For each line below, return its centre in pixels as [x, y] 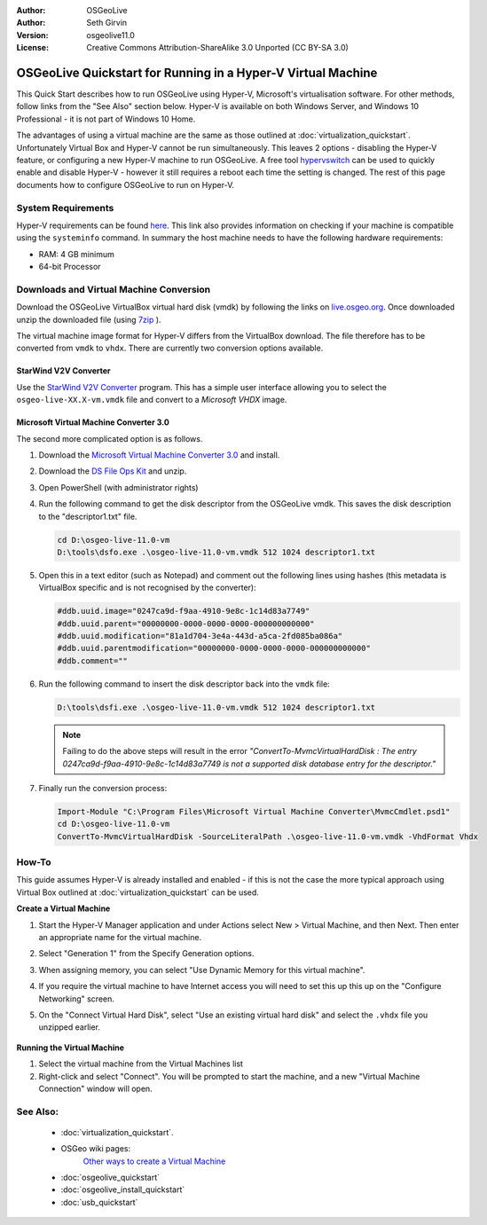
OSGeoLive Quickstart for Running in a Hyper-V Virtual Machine [197, 72]
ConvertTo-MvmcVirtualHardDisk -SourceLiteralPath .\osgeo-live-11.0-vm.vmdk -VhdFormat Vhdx [268, 836]
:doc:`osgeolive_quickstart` [110, 1178]
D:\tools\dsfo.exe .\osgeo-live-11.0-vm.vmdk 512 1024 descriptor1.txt [216, 552]
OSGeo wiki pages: [96, 1149]
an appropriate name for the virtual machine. [120, 938]
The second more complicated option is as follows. [110, 438]
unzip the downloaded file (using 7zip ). [89, 319]
